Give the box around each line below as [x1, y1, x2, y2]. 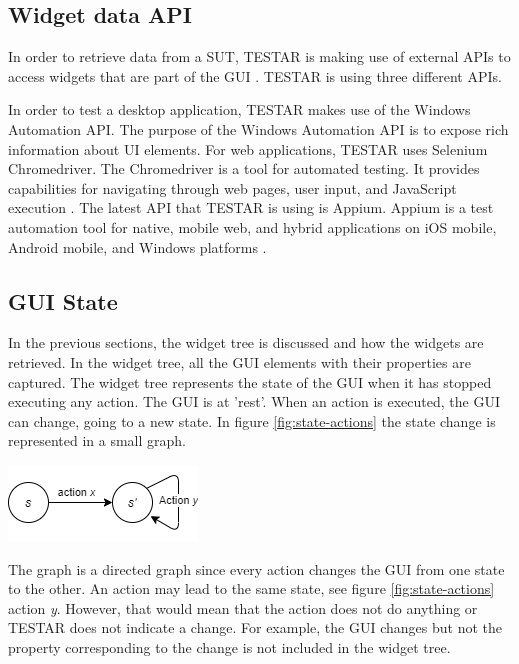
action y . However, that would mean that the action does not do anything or [8, 597, 478, 618]
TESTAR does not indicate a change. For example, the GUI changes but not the [8, 617, 502, 638]
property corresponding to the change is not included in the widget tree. [8, 636, 451, 657]
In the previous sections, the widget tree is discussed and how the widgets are [8, 332, 484, 353]
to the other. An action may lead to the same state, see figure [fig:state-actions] [8, 578, 495, 599]
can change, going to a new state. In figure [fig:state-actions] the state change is [8, 410, 496, 431]
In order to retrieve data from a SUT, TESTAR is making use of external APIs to [8, 46, 511, 67]
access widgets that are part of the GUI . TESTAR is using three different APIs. [8, 65, 502, 86]
